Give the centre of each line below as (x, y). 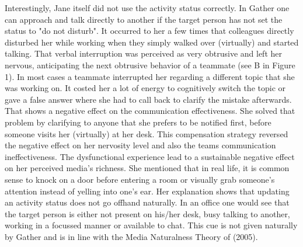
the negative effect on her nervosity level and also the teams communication (140, 145)
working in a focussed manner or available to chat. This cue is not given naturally (151, 225)
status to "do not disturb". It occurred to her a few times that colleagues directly (149, 31)
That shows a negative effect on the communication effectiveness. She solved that (150, 111)
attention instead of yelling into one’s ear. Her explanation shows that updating (147, 191)
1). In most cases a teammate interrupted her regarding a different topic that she (150, 76)
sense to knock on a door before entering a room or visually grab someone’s (140, 179)
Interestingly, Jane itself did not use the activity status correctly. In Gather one (147, 8)
